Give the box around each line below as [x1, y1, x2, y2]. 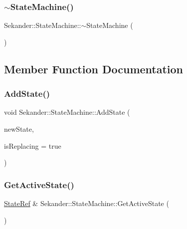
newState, [4, 124, 34, 134]
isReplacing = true [4, 140, 61, 151]
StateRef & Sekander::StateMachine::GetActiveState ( [4, 198, 169, 208]
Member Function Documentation [4, 61, 184, 76]
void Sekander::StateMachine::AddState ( [4, 107, 130, 117]
